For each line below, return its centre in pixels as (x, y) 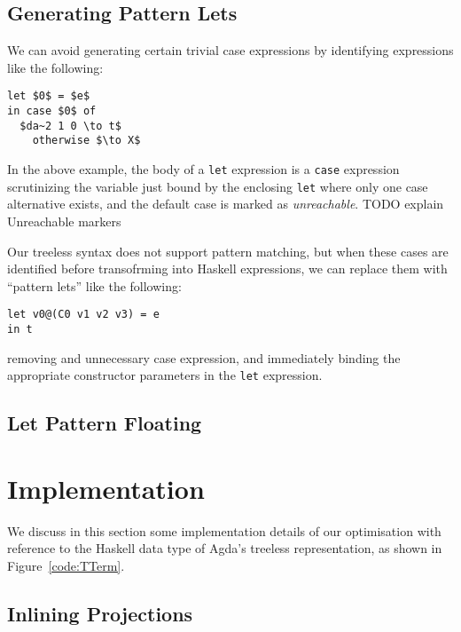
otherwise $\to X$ (86, 141)
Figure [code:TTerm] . (66, 565)
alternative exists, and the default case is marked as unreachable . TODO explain (226, 204)
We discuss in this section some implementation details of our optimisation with (224, 530)
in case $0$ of (52, 111)
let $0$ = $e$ (49, 96)
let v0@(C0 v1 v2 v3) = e (83, 315)
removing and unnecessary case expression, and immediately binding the (204, 357)
